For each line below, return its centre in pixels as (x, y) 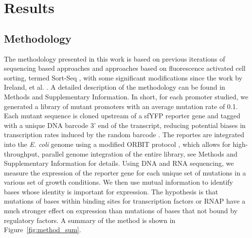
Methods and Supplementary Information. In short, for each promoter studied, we (126, 96)
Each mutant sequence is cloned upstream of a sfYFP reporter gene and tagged (122, 116)
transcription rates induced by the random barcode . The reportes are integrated (124, 135)
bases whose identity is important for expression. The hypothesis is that (111, 191)
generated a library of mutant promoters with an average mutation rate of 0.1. (121, 106)
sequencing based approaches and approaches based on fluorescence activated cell (125, 68)
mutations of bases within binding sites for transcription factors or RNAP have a (125, 201)
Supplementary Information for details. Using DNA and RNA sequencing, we (119, 163)
